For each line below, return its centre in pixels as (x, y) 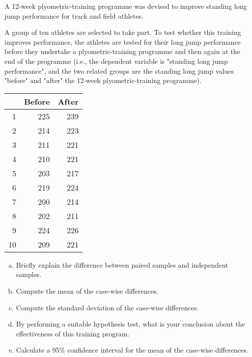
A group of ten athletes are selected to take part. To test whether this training (123, 32)
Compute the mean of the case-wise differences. (87, 290)
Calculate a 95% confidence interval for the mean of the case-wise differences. (132, 350)
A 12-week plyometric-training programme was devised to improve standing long (126, 6)
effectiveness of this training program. (73, 333)
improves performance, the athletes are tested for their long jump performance (123, 41)
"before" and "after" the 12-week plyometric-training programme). (103, 80)
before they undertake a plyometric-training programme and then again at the (122, 51)
